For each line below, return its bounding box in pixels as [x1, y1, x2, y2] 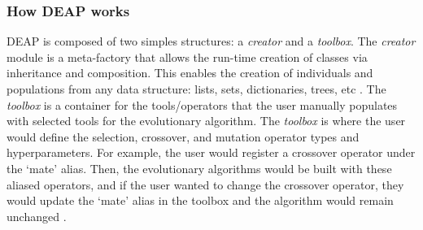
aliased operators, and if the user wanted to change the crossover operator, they [7, 176, 404, 193]
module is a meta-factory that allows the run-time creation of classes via [7, 48, 368, 65]
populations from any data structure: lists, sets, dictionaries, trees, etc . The [7, 80, 386, 97]
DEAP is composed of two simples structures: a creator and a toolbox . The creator [7, 33, 416, 50]
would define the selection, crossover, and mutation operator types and [7, 128, 360, 145]
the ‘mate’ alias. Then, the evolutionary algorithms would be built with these [7, 159, 392, 176]
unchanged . [7, 207, 67, 224]
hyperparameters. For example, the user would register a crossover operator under [7, 144, 416, 161]
